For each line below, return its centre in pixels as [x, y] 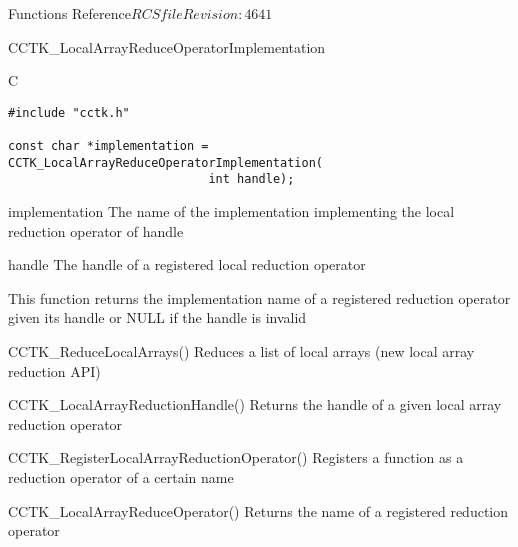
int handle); [251, 179]
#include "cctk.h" [69, 112]
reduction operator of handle [96, 230]
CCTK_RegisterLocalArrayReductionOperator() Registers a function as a [236, 457]
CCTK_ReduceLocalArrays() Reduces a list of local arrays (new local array [241, 351]
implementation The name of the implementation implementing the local [231, 211]
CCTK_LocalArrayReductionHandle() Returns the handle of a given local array [255, 404]
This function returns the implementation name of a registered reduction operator [259, 297]
